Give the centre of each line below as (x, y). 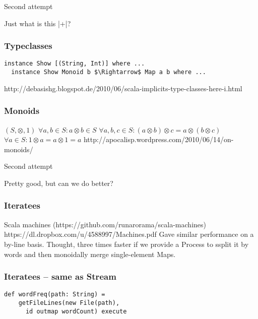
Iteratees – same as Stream (60, 276)
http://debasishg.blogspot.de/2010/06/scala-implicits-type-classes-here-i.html (123, 88)
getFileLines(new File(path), (69, 303)
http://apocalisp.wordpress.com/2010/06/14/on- (158, 139)
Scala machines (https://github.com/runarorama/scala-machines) (105, 224)
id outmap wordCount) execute (76, 311)
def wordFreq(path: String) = (55, 295)
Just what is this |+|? (38, 23)
